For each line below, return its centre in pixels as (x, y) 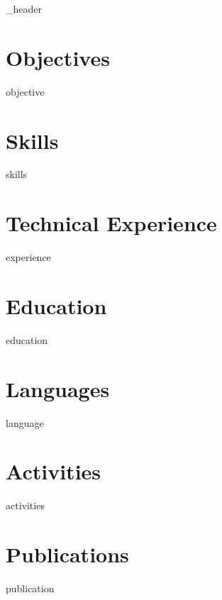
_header (24, 9)
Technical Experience (111, 223)
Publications (67, 554)
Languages (58, 388)
